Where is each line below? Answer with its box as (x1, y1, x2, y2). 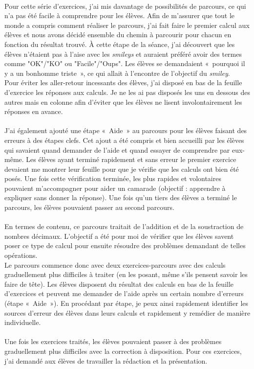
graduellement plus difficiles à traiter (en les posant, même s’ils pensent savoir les (4, 269, 248, 279)
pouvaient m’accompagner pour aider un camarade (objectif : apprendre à (4, 183, 226, 193)
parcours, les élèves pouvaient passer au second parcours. (4, 202, 174, 212)
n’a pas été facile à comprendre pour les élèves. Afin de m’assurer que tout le (4, 10, 235, 21)
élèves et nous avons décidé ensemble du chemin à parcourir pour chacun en (4, 29, 232, 40)
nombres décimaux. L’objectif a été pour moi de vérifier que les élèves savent (4, 231, 234, 241)
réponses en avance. (4, 106, 63, 116)
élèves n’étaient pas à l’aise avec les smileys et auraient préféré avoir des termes (4, 48, 242, 59)
